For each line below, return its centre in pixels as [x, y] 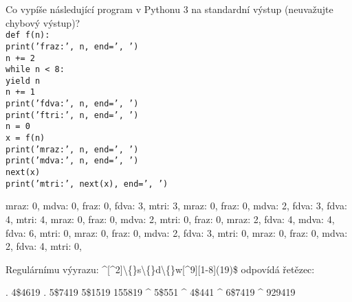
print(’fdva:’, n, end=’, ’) [72, 104]
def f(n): [28, 35]
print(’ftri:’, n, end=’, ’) [72, 115]
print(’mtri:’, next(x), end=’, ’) [87, 184]
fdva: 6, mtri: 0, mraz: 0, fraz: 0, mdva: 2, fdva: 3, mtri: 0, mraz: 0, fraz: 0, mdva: [177, 232]
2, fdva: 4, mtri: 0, [44, 246]
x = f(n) [25, 138]
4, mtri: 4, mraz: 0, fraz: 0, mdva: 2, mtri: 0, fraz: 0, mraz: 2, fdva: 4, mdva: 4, [170, 219]
